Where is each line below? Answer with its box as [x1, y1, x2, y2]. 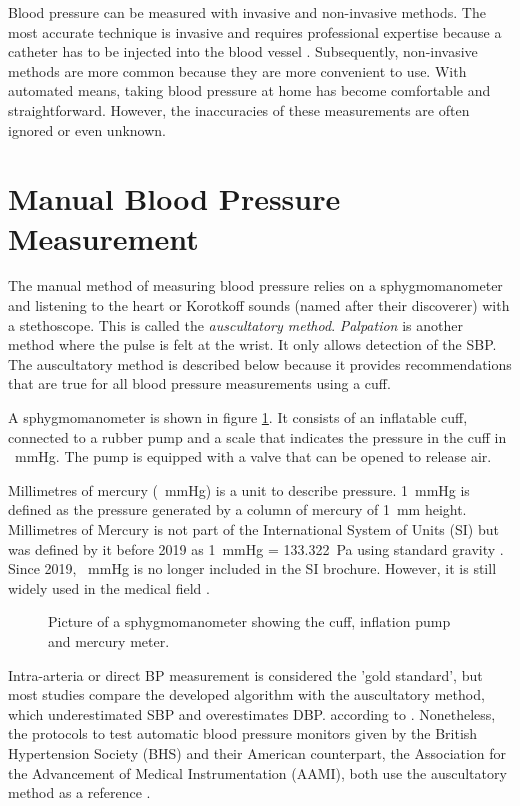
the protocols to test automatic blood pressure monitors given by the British [8, 723, 478, 744]
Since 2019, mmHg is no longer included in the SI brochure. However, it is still [8, 558, 497, 579]
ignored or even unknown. [8, 119, 166, 140]
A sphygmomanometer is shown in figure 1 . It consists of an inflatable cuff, [8, 407, 468, 428]
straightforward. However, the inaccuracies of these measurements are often [8, 99, 470, 120]
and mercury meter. [48, 630, 170, 651]
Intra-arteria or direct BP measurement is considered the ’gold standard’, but [8, 664, 483, 685]
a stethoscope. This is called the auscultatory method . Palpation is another [8, 314, 463, 335]
